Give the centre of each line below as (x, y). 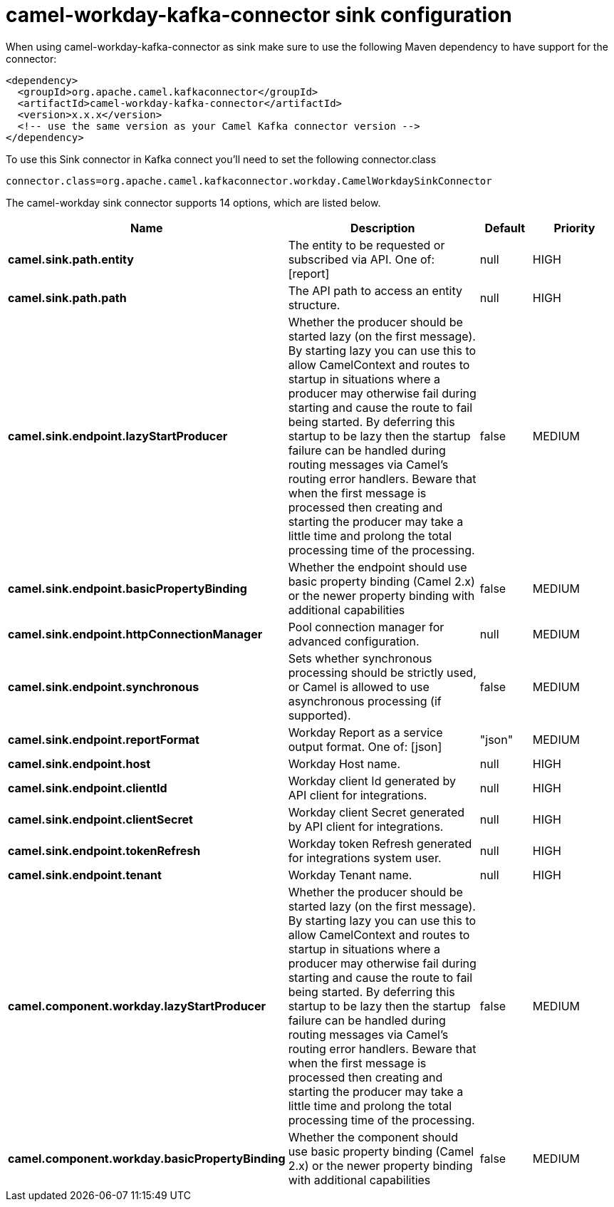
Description (383, 228)
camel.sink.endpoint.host (79, 763)
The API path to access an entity (375, 290)
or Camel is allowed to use (359, 687)
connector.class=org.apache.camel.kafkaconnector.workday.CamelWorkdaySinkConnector (249, 181)
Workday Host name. (344, 763)
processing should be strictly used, (382, 672)
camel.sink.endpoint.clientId (88, 788)
